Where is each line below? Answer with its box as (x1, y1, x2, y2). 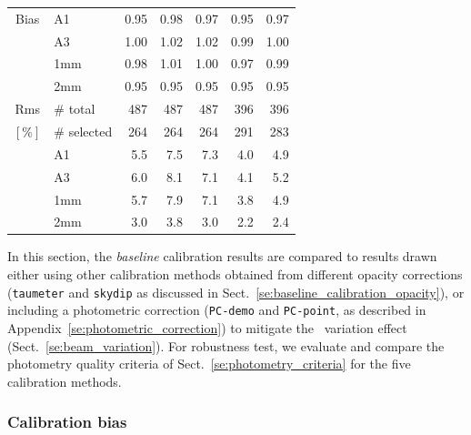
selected (68, 121, 113, 140)
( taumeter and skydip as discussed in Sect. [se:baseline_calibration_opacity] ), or (7, 282, 465, 301)
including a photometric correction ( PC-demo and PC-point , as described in (7, 300, 426, 319)
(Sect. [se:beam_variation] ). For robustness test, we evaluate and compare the (7, 336, 445, 355)
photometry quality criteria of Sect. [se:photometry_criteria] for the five (7, 354, 411, 373)
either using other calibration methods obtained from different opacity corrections (7, 265, 463, 284)
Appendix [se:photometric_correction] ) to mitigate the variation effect (7, 318, 407, 337)
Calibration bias (7, 410, 127, 433)
